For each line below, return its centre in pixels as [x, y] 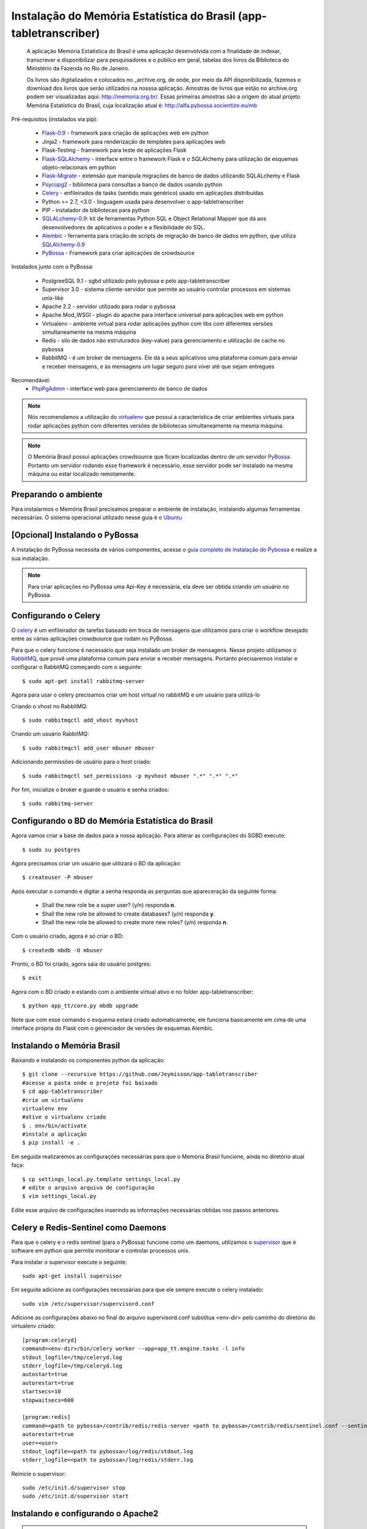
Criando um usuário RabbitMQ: [50, 734]
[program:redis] [46, 1417]
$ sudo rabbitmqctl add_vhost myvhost [80, 720]
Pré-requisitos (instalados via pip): [54, 119]
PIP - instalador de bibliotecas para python [96, 210]
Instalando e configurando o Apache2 [85, 1514]
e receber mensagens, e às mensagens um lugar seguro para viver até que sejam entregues [158, 366]
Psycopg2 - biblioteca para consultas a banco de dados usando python [132, 184]
